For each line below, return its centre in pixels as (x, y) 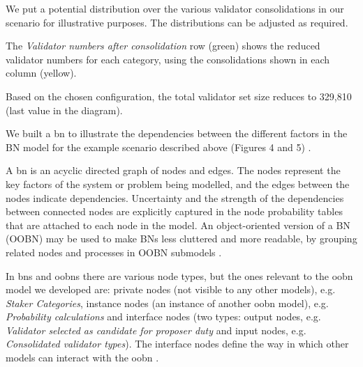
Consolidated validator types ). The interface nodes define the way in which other (177, 344)
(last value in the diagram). (64, 110)
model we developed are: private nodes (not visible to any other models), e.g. (171, 289)
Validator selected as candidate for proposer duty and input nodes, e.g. (156, 330)
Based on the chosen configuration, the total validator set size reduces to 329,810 (179, 96)
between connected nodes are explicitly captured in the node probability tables (174, 211)
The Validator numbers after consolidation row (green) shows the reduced (163, 46)
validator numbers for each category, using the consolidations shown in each (168, 59)
